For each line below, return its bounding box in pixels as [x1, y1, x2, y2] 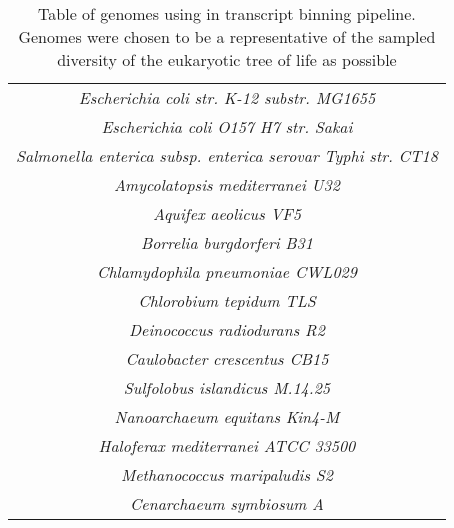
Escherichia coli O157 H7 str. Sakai [101, 115, 353, 138]
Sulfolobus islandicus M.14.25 [123, 376, 331, 399]
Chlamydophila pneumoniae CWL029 [96, 260, 357, 283]
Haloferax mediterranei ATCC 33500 [98, 434, 356, 457]
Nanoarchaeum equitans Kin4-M [114, 405, 340, 428]
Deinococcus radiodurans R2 [128, 318, 325, 341]
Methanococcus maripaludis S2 [120, 463, 333, 486]
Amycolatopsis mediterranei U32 [114, 173, 340, 196]
